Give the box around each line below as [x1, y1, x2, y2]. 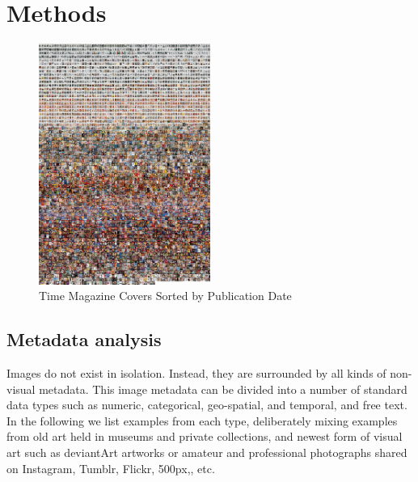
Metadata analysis [6, 327, 162, 352]
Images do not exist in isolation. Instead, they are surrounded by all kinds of [6, 365, 386, 382]
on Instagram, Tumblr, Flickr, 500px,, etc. [6, 459, 215, 476]
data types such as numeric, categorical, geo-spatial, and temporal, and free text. [6, 396, 407, 413]
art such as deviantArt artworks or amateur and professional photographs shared [6, 444, 407, 461]
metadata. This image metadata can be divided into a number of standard [39, 380, 407, 397]
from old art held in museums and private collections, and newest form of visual [6, 428, 403, 445]
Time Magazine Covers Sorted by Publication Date [39, 287, 292, 304]
